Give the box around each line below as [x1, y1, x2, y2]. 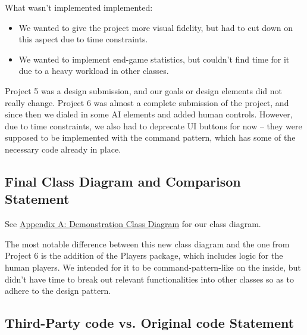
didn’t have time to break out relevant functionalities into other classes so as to [5, 272, 294, 285]
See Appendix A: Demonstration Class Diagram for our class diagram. [5, 218, 261, 230]
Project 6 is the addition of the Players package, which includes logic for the [5, 249, 283, 262]
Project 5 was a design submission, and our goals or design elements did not [5, 84, 283, 97]
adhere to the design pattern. [5, 284, 111, 297]
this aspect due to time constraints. [18, 33, 148, 45]
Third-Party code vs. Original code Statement [5, 314, 295, 332]
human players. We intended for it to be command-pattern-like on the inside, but [5, 260, 301, 273]
